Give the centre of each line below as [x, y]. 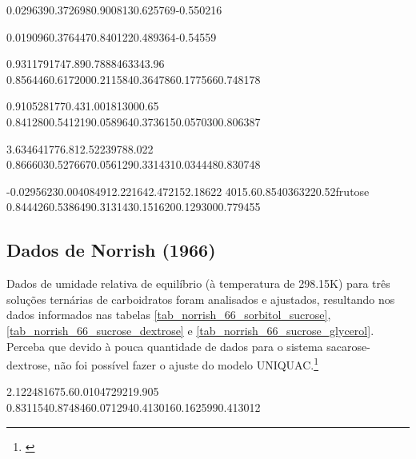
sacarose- [348, 346]
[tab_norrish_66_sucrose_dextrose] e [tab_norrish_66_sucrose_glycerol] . [190, 330]
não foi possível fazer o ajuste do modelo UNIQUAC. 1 [186, 363]
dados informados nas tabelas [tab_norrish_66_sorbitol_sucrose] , [169, 315]
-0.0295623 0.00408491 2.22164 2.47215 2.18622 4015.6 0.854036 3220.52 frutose [188, 191]
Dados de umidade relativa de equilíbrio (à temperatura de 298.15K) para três [198, 283]
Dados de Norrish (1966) [111, 250]
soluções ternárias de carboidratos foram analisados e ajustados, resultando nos [201, 299]
